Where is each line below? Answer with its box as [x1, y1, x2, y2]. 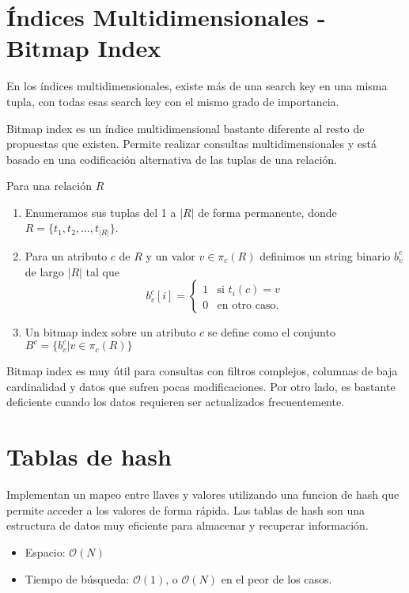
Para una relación [6, 177, 93, 194]
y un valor [146, 247, 195, 264]
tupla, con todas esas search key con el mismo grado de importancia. [6, 93, 339, 109]
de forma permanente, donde [198, 203, 337, 220]
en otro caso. [217, 300, 279, 312]
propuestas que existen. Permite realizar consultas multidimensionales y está [6, 135, 377, 152]
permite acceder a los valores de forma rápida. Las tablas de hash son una [6, 501, 365, 518]
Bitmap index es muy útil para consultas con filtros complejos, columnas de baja [6, 363, 398, 379]
